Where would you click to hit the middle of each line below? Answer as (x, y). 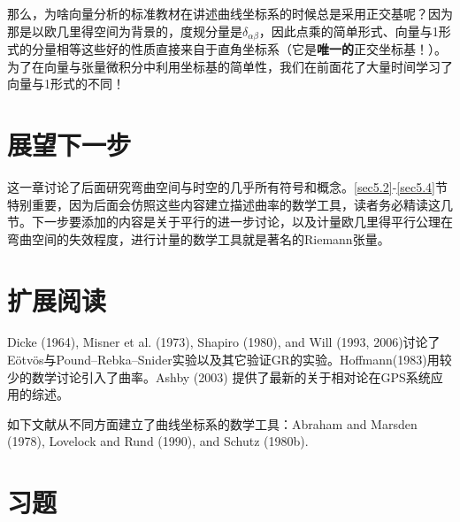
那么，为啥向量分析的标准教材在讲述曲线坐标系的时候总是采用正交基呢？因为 (230, 13)
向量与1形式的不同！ (66, 84)
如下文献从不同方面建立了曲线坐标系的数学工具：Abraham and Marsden (212, 423)
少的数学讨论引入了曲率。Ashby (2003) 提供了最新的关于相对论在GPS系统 (219, 376)
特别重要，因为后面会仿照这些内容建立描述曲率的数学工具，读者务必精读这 (224, 204)
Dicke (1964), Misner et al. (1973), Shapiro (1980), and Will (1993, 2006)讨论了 (224, 342)
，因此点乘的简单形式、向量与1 (349, 31)
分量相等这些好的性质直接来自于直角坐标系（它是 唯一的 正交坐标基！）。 (239, 49)
